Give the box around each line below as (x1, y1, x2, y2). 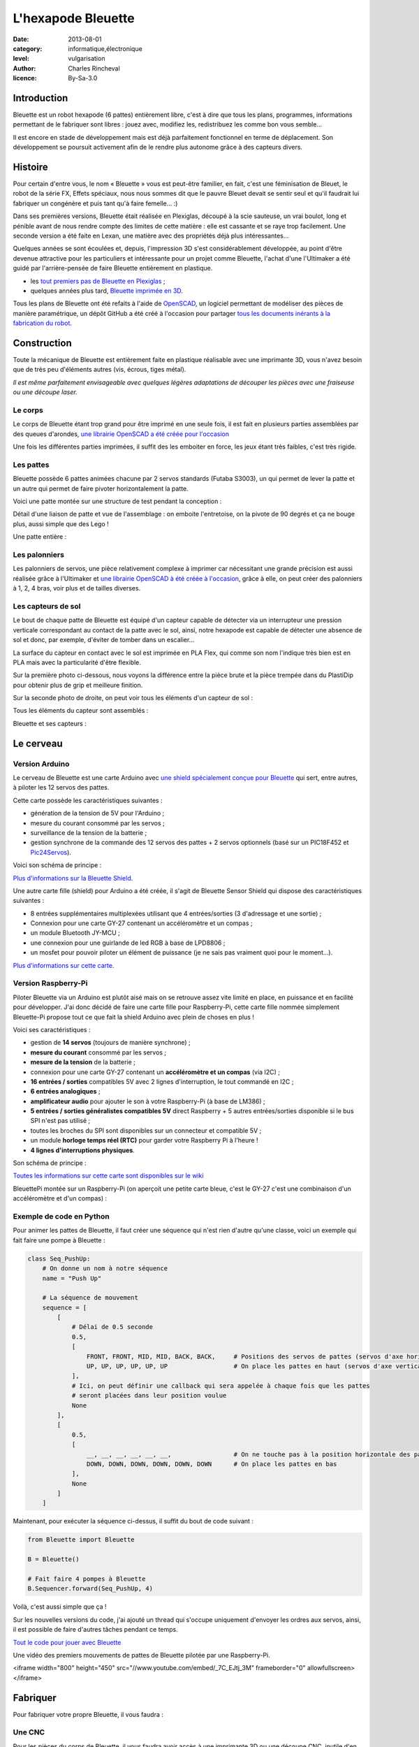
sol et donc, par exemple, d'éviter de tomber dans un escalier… (13, 636, 195, 644)
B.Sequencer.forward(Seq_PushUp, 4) (27, 1585, 154, 1593)
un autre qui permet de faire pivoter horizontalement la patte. (13, 484, 189, 493)
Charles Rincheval (68, 64, 120, 73)
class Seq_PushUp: (27, 1254, 91, 1263)
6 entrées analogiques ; (30, 1087, 101, 1096)
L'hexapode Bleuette (13, 10, 135, 26)
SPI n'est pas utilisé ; (30, 1117, 91, 1125)
